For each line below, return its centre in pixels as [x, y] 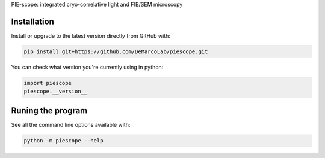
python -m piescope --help [63, 140]
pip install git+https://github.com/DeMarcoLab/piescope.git [116, 51]
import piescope [48, 83]
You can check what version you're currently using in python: [87, 67]
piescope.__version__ [56, 92]
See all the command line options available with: [71, 124]
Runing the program [49, 110]
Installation [32, 21]
